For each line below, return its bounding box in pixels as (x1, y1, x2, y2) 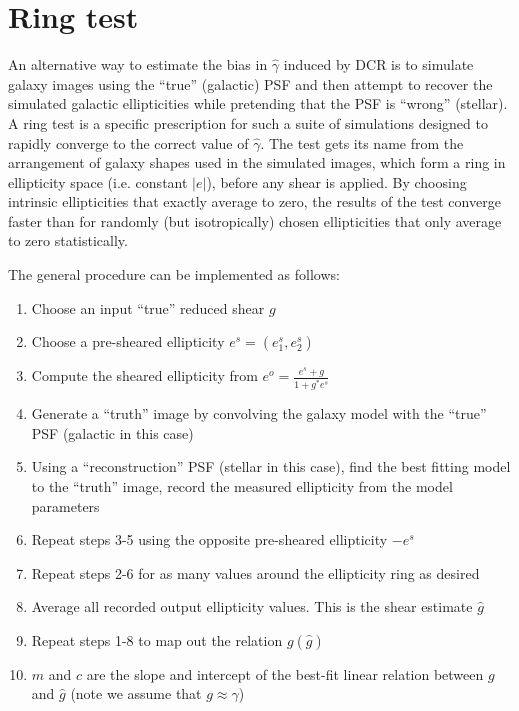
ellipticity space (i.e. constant (8, 171, 188, 192)
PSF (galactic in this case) (31, 422, 194, 443)
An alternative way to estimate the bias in (8, 54, 268, 75)
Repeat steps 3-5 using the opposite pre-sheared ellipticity (31, 529, 388, 550)
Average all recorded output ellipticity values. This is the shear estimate (31, 596, 473, 617)
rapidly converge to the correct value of (8, 132, 249, 153)
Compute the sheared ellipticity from (31, 365, 258, 386)
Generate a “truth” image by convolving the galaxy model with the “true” (31, 403, 487, 424)
